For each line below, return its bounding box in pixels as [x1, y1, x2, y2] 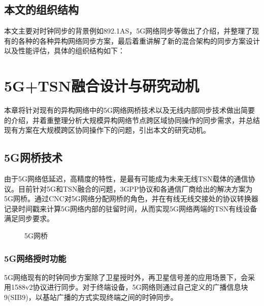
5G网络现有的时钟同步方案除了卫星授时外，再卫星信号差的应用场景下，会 [4, 271, 248, 282]
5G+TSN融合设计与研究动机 [4, 75, 199, 96]
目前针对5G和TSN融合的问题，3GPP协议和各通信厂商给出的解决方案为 [18, 183, 253, 194]
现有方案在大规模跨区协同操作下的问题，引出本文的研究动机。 [4, 125, 210, 135]
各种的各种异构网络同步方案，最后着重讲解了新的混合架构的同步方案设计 [18, 35, 260, 46]
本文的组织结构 [4, 2, 79, 17]
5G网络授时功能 [4, 252, 67, 264]
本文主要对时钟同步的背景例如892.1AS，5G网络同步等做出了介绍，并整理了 [4, 25, 252, 36]
